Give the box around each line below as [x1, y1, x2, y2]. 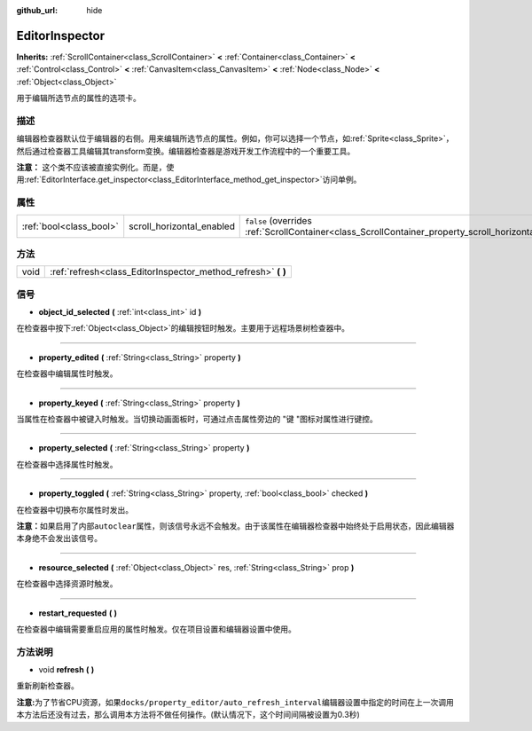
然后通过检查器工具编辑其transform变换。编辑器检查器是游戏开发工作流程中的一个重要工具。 [16, 145, 356, 156]
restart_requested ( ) [38, 608, 118, 618]
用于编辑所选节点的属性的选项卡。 [16, 93, 141, 104]
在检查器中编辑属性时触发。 [16, 368, 118, 379]
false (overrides [245, 214, 312, 226]
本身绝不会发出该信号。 [16, 533, 102, 544]
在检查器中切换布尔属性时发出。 [16, 504, 133, 515]
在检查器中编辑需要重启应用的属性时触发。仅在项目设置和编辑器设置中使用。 [16, 624, 296, 634]
